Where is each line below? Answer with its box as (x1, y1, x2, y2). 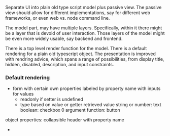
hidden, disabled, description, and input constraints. (5, 62, 114, 67)
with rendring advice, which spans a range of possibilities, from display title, (5, 56, 164, 62)
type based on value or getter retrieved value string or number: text (20, 102, 161, 108)
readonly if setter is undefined (20, 96, 84, 103)
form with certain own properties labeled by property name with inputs (12, 85, 161, 92)
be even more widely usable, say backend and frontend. (5, 35, 123, 41)
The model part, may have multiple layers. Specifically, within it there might (5, 25, 162, 31)
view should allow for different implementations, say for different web (5, 10, 151, 16)
